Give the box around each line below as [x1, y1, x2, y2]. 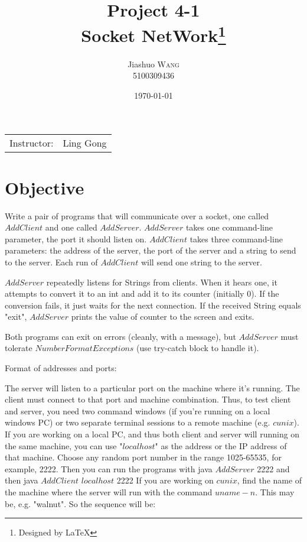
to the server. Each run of [5, 255, 98, 268]
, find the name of [237, 474, 302, 486]
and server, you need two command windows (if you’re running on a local [5, 404, 270, 417]
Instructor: [9, 136, 54, 150]
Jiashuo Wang [128, 57, 179, 70]
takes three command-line [190, 232, 283, 245]
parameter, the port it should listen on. [5, 232, 147, 245]
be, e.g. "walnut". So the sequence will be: [5, 497, 156, 509]
